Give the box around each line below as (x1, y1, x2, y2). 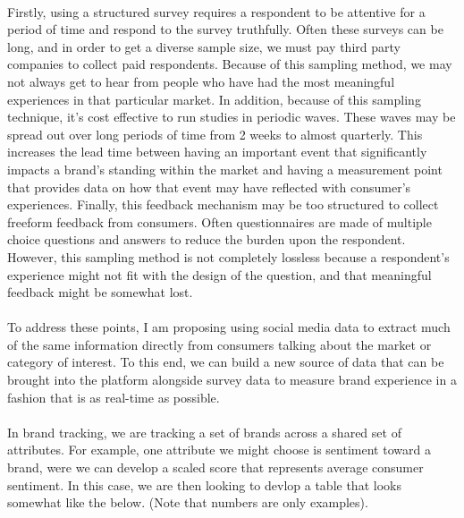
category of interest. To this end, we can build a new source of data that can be (7, 352, 444, 371)
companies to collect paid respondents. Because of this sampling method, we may (7, 55, 452, 73)
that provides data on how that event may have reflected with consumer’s (7, 177, 411, 196)
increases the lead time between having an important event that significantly (7, 142, 427, 161)
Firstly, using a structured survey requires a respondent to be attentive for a (7, 2, 426, 21)
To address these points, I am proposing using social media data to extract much (7, 318, 451, 336)
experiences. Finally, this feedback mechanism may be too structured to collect (7, 195, 439, 214)
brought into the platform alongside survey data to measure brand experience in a (7, 370, 457, 389)
